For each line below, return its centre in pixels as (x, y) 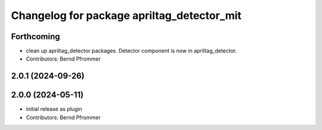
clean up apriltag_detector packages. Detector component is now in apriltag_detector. (131, 51)
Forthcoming (35, 37)
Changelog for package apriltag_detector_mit (126, 15)
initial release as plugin (54, 109)
